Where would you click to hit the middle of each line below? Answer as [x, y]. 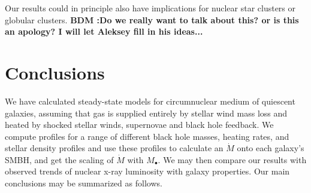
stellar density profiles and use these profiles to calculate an [114, 148]
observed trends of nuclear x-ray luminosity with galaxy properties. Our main [147, 171]
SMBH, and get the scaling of [59, 159]
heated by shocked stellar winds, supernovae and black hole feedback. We [139, 125]
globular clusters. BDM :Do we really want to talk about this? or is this [152, 19]
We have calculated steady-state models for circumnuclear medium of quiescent [150, 101]
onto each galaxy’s [271, 148]
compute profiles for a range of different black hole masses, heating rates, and [147, 136]
